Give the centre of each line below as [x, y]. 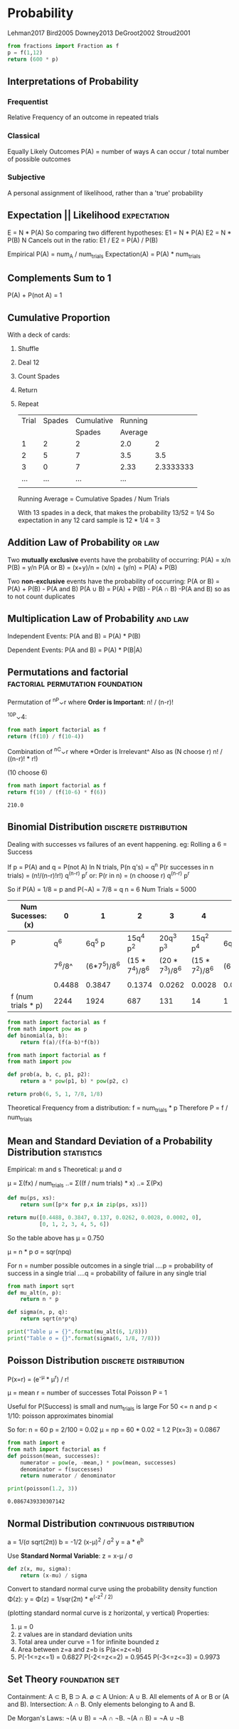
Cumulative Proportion [59, 318]
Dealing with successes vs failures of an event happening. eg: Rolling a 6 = [117, 844]
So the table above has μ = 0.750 [56, 1238]
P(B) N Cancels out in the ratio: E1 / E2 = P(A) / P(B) [83, 240]
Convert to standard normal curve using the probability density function [113, 1589]
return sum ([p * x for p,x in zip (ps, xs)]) [84, 1205]
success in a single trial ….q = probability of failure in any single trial [107, 1273]
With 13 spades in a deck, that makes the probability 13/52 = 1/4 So [116, 513]
